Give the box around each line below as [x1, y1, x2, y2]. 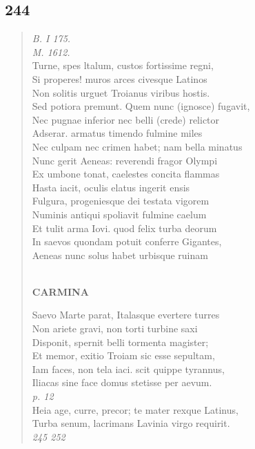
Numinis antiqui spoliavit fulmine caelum [32, 207, 207, 221]
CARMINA [32, 284, 89, 298]
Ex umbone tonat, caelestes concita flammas [32, 166, 220, 181]
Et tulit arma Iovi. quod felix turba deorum [32, 220, 217, 235]
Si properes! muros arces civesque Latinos [32, 71, 207, 86]
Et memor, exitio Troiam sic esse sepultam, [32, 348, 215, 363]
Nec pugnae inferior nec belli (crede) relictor [32, 112, 220, 126]
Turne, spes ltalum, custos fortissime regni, [32, 58, 214, 73]
